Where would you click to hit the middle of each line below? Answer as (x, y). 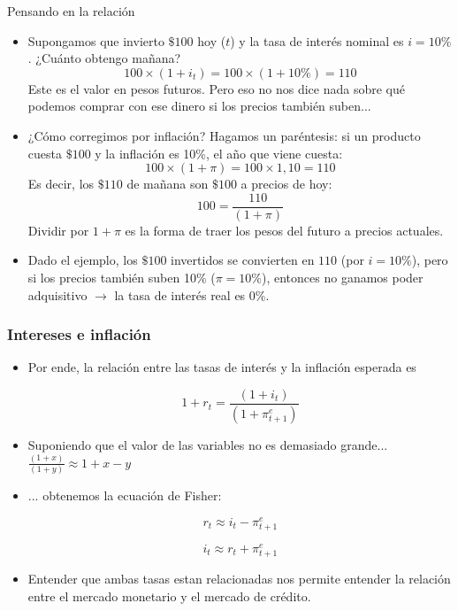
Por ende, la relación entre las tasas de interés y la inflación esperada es (222, 367)
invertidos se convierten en (243, 260)
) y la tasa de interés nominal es (317, 40)
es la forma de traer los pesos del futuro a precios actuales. (284, 230)
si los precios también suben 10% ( (122, 277)
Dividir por (58, 230)
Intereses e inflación (79, 334)
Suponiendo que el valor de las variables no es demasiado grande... (208, 444)
